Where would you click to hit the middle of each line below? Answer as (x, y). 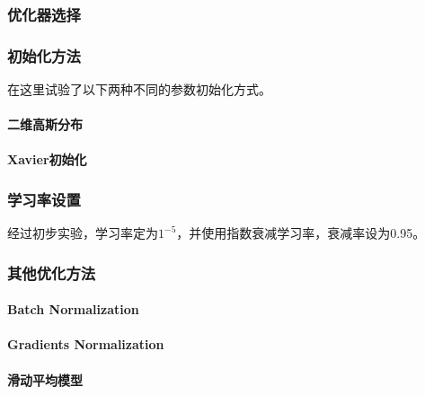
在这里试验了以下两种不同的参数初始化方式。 (139, 89)
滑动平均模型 (45, 379)
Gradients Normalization (86, 344)
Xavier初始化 (47, 159)
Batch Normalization (73, 309)
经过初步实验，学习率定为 (83, 233)
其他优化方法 (52, 272)
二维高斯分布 (45, 124)
